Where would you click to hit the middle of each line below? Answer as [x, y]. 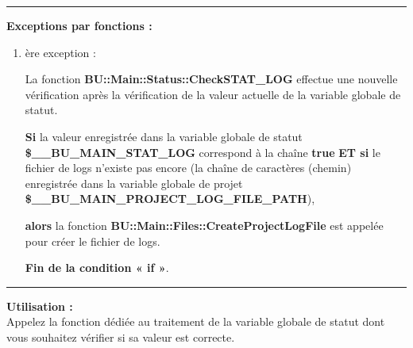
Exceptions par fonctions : [79, 25]
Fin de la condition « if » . [97, 268]
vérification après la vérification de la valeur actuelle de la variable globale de [213, 94]
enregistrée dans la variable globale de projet [134, 183]
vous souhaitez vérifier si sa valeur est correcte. [121, 337]
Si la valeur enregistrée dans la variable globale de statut [164, 136]
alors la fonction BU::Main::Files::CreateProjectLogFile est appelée [204, 225]
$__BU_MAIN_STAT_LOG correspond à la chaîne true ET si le [203, 152]
